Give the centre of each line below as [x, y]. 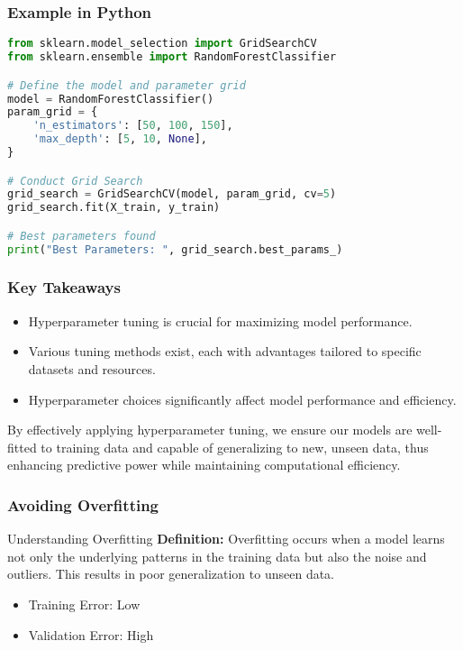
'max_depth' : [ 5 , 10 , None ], [120, 139]
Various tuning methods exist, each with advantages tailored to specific [225, 351]
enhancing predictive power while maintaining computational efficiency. [204, 465]
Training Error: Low [84, 604]
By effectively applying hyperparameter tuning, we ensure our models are [210, 430]
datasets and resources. [92, 368]
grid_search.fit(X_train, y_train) [114, 208]
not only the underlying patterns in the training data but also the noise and [217, 556]
